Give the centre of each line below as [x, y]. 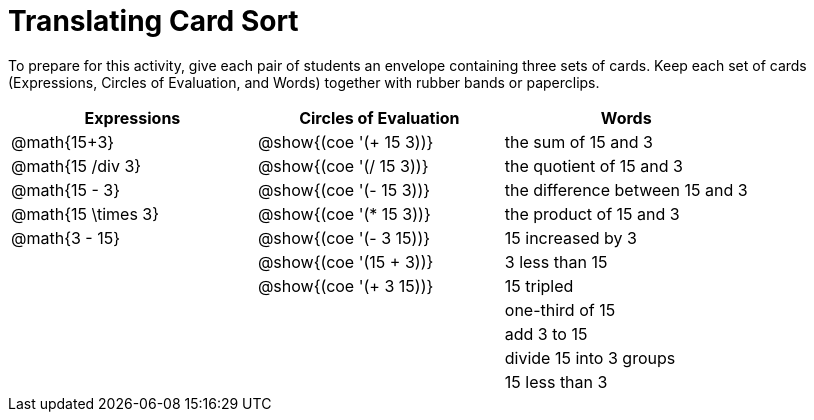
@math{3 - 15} [66, 237]
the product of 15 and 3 [592, 213]
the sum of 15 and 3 [578, 141]
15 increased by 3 [570, 237]
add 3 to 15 [546, 333]
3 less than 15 [556, 261]
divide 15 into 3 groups [590, 357]
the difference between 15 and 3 [626, 189]
